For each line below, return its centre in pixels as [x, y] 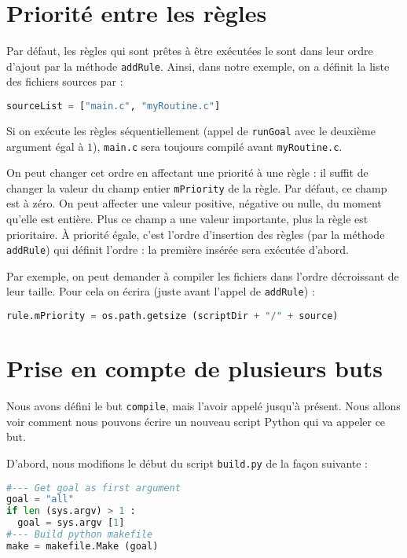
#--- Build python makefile [80, 535]
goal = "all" [40, 499]
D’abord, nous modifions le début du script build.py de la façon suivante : [187, 463]
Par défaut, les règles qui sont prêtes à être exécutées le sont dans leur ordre [190, 51]
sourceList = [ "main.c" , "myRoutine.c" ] [114, 106]
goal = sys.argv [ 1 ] [71, 523]
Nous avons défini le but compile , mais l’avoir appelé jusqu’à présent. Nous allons [203, 406]
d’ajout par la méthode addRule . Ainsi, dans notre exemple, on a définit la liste [198, 66]
